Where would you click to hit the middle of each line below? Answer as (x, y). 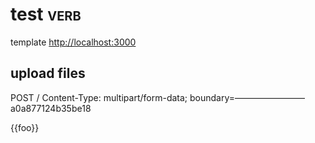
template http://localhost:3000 (73, 42)
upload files (48, 73)
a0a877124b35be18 (51, 108)
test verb (46, 14)
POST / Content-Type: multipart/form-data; (99, 97)
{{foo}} (25, 127)
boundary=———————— (247, 97)
